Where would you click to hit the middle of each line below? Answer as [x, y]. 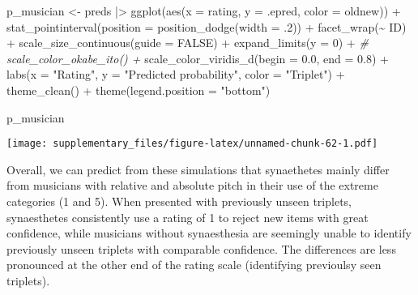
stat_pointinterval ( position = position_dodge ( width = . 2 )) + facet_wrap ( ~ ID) [207, 26]
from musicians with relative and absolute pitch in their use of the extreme [192, 185]
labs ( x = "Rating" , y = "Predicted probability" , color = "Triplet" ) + [176, 74]
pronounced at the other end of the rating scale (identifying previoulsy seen [194, 265]
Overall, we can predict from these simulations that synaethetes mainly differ [198, 169]
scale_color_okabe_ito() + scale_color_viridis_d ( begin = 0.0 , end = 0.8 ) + [198, 58]
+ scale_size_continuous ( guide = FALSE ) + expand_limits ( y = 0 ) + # [188, 43]
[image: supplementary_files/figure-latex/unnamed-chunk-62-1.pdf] [192, 144]
